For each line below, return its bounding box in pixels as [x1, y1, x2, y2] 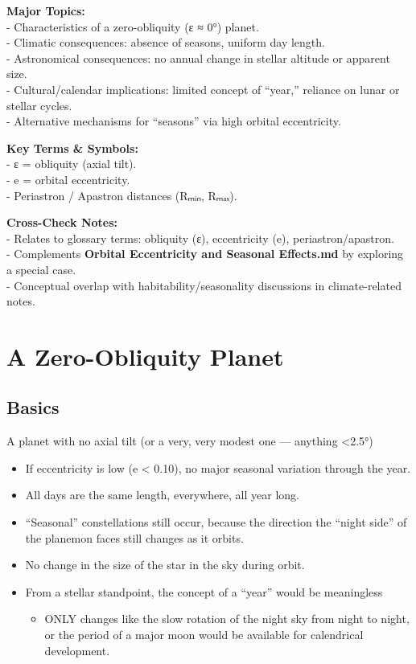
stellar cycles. [6, 96, 72, 113]
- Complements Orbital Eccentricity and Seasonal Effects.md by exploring [6, 245, 404, 262]
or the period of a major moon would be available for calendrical [44, 626, 364, 643]
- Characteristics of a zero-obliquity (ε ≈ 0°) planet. [6, 18, 259, 35]
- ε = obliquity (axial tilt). [6, 155, 137, 172]
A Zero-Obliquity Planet [6, 339, 284, 372]
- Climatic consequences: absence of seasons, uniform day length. [6, 34, 325, 51]
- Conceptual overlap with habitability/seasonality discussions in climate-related [6, 277, 402, 293]
